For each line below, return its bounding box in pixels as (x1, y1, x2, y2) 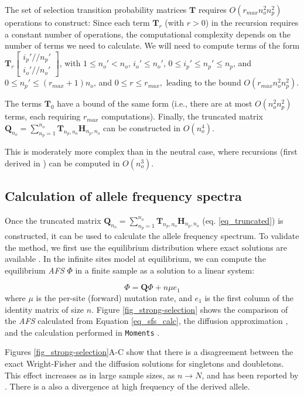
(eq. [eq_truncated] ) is (202, 214, 283, 226)
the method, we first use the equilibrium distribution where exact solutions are (5, 241, 288, 253)
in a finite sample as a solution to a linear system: (75, 264, 255, 276)
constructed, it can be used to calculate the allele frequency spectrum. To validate (5, 230, 299, 242)
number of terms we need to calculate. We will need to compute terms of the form (5, 39, 300, 52)
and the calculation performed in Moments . (5, 326, 160, 338)
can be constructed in (103, 121, 181, 134)
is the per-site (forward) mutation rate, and (36, 291, 192, 303)
